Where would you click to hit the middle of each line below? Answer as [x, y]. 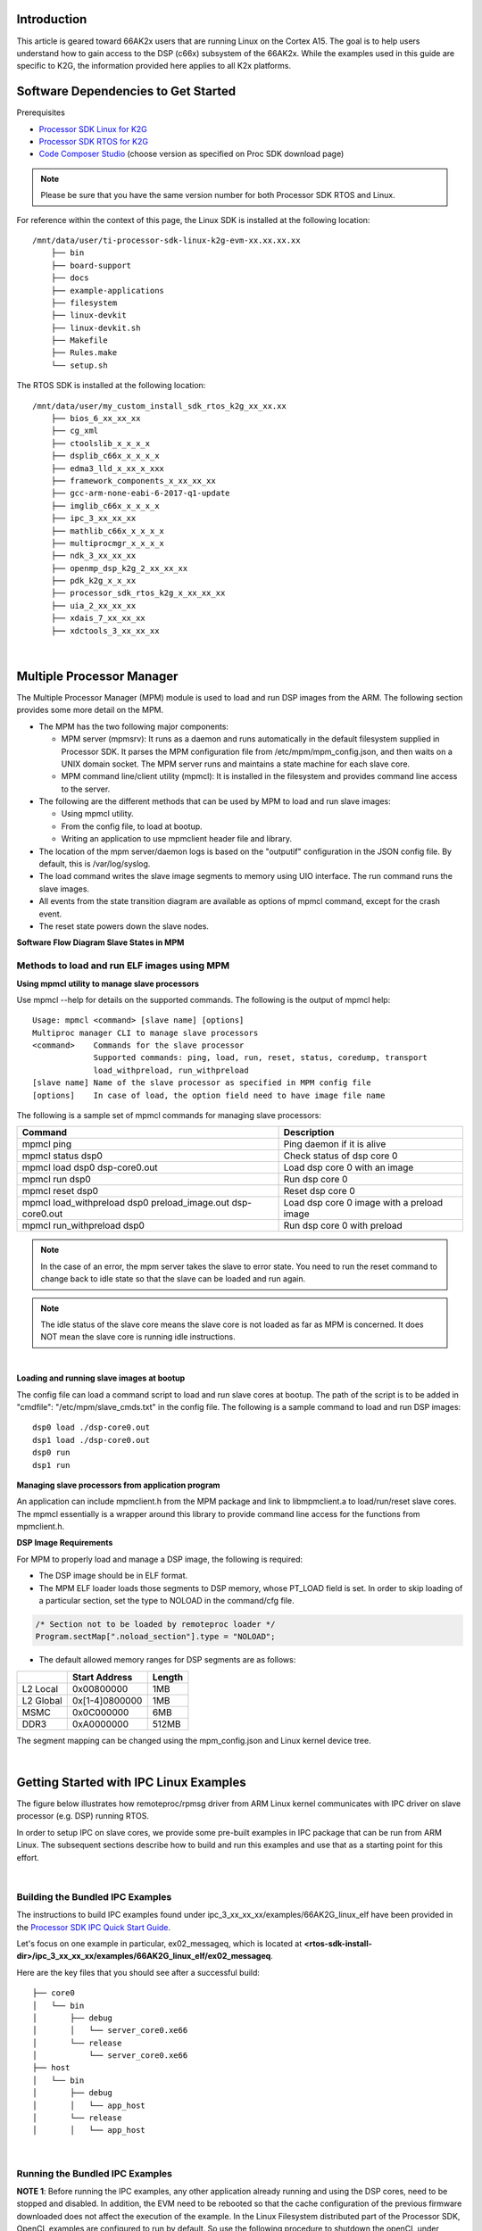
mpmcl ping [47, 1144]
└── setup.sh [79, 365]
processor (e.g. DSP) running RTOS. [83, 1816]
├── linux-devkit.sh [96, 328]
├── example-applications [108, 290]
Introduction [52, 19]
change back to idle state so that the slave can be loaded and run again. [173, 1279]
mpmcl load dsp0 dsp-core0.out [90, 1167]
